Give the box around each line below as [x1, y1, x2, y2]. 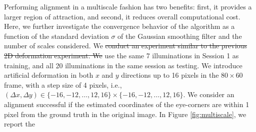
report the [4, 119, 35, 129]
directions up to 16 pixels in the [121, 70, 219, 80]
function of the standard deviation [4, 30, 109, 41]
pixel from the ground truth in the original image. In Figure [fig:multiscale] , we [4, 109, 246, 119]
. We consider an [183, 89, 234, 100]
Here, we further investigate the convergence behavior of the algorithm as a [4, 21, 235, 31]
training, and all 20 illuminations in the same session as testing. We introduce [4, 60, 242, 70]
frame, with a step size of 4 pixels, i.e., [4, 79, 122, 90]
